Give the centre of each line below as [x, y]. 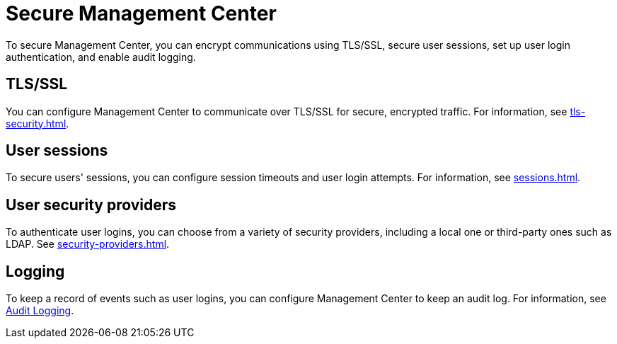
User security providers [91, 205]
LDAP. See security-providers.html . [88, 244]
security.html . [38, 123]
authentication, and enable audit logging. [101, 57]
